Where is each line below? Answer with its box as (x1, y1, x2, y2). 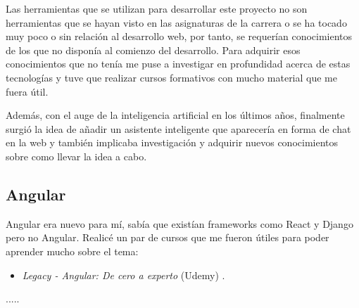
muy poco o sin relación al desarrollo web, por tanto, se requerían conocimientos (6, 29, 353, 44)
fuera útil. (6, 84, 49, 98)
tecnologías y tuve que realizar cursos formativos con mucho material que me (6, 70, 338, 84)
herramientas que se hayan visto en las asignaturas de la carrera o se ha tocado (6, 15, 347, 30)
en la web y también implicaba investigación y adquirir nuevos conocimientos (6, 135, 339, 150)
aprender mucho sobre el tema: (6, 243, 139, 258)
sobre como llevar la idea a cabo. (6, 148, 147, 163)
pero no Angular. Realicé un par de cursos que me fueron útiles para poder (6, 230, 329, 245)
